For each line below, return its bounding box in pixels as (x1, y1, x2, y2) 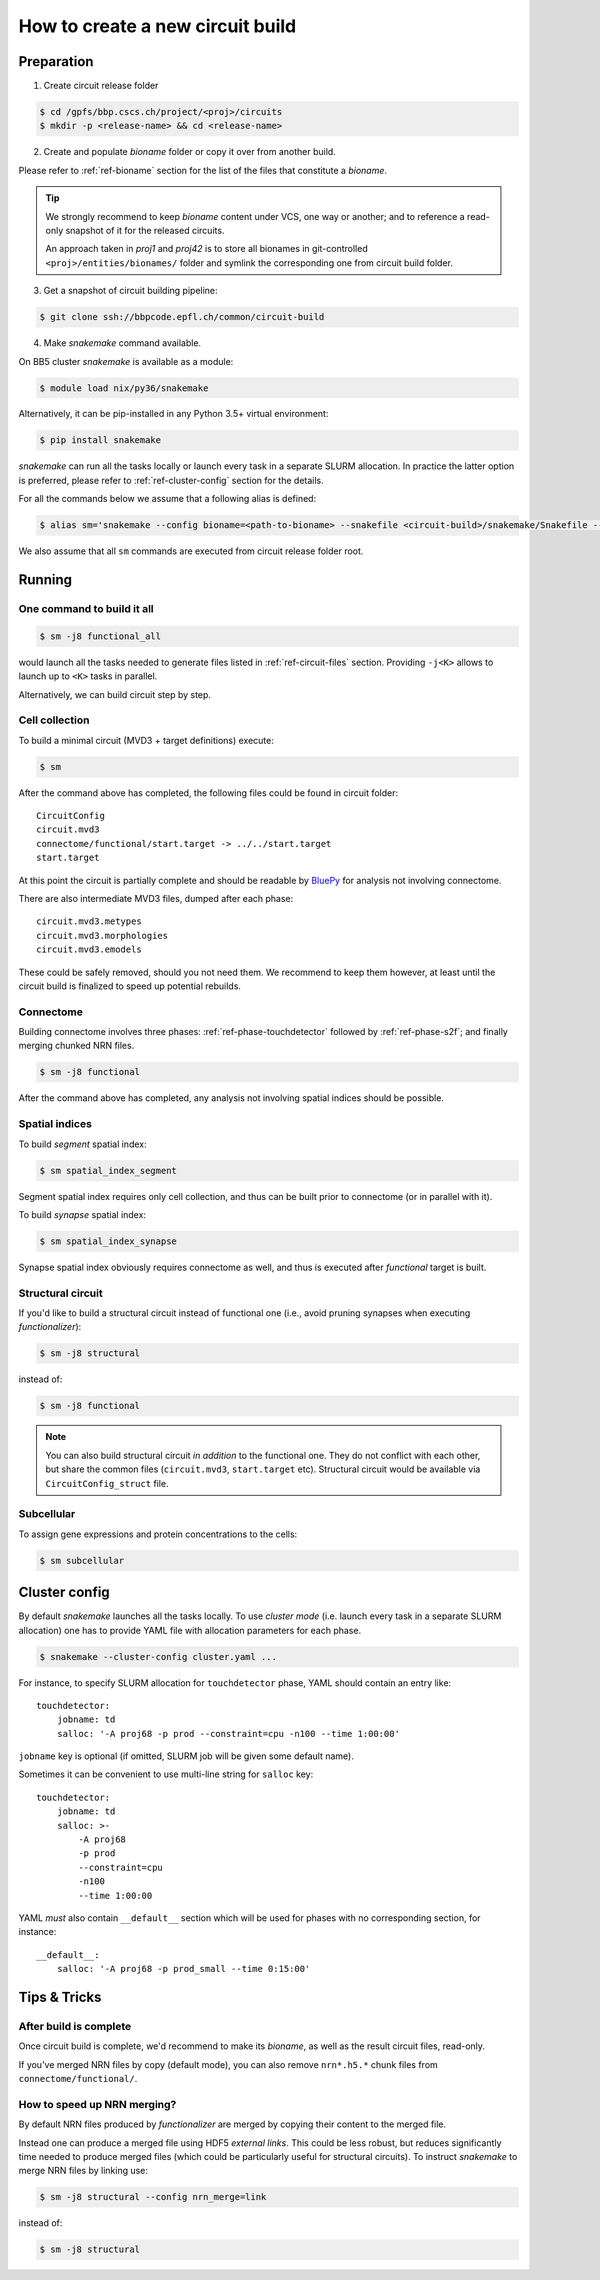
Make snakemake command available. (43, 337, 202, 349)
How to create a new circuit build (18, 15, 297, 37)
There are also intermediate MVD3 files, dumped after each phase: (18, 892, 294, 904)
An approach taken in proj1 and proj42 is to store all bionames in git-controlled (45, 243, 369, 255)
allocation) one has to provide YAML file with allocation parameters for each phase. (18, 1624, 362, 1636)
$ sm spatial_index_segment (39, 1165, 177, 1176)
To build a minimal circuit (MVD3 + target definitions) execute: (18, 734, 275, 746)
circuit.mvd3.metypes (36, 916, 142, 927)
